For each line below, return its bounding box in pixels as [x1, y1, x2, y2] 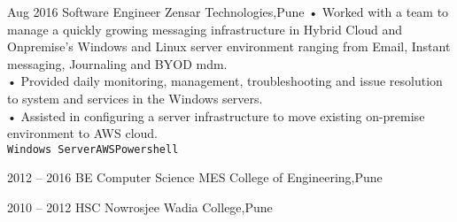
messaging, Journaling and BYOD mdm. [7, 54, 228, 73]
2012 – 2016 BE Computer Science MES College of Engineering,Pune [7, 168, 383, 187]
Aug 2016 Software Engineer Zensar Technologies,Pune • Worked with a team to [7, 3, 449, 20]
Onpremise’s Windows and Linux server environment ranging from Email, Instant [7, 37, 451, 56]
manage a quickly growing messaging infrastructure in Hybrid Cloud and [7, 19, 403, 38]
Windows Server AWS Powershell [7, 142, 179, 156]
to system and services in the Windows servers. [7, 88, 263, 107]
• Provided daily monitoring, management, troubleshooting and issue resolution [7, 72, 443, 90]
